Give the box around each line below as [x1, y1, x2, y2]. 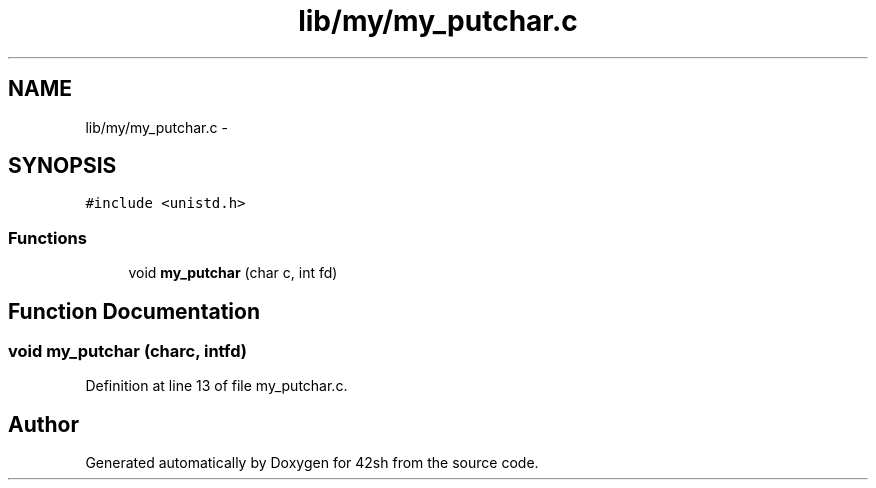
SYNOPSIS [8, 153, 117, 179]
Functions [8, 227, 87, 248]
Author [8, 411, 79, 437]
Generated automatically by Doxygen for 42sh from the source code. [85, 454, 539, 472]
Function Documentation [8, 298, 260, 324]
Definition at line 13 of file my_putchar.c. [85, 377, 348, 395]
